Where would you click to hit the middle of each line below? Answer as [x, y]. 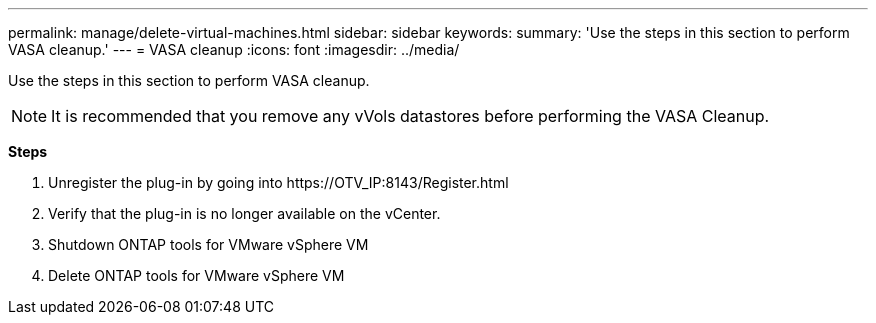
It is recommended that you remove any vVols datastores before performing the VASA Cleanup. [410, 116]
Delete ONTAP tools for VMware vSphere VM [196, 275]
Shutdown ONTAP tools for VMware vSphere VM [208, 244]
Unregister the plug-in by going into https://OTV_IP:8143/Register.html [278, 182]
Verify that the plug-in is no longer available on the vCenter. [244, 213]
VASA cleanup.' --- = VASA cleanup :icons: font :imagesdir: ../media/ [234, 49]
